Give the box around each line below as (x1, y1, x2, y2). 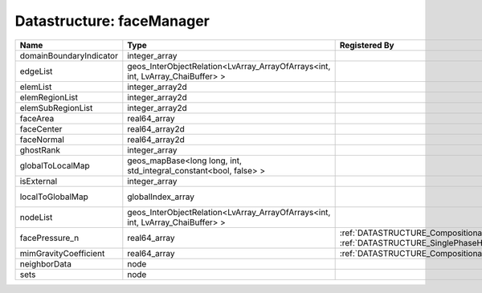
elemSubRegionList (19, 102, 93, 113)
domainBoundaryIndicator (19, 50, 118, 61)
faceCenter (19, 123, 63, 134)
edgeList (19, 65, 53, 76)
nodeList (19, 211, 53, 222)
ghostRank (19, 144, 60, 156)
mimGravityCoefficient (19, 247, 105, 258)
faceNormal (19, 133, 64, 144)
